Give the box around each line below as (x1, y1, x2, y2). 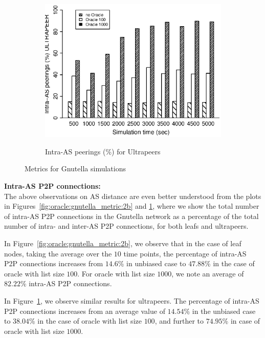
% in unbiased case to (118, 258, 186, 269)
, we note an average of (171, 268, 244, 279)
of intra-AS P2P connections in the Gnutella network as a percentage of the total (4, 210, 259, 221)
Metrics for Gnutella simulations (25, 163, 126, 174)
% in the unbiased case (184, 305, 256, 316)
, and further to (154, 315, 204, 326)
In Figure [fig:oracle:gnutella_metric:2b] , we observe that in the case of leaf (4, 238, 241, 248)
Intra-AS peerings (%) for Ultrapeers (45, 146, 161, 156)
